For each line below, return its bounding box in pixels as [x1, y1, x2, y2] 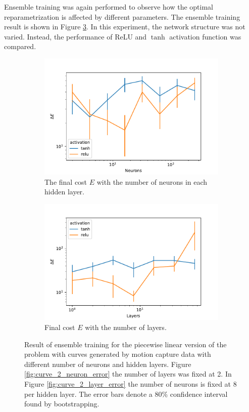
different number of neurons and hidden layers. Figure [24, 358, 191, 369]
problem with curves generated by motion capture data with [24, 349, 211, 359]
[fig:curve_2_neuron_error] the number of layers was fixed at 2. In [24, 368, 232, 379]
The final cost [44, 176, 87, 187]
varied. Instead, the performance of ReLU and [4, 31, 147, 42]
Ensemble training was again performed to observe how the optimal [4, 2, 213, 12]
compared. [4, 41, 36, 52]
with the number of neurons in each [96, 176, 208, 187]
